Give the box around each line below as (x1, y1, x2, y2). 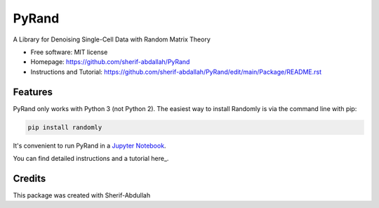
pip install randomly (27, 123, 102, 131)
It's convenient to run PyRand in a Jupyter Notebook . (13, 141, 166, 150)
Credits (13, 172, 46, 184)
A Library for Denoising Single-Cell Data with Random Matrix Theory (13, 35, 211, 44)
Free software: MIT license (30, 48, 108, 56)
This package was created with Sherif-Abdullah (13, 190, 151, 200)
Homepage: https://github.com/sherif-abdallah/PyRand (30, 58, 190, 66)
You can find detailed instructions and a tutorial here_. (13, 154, 169, 162)
